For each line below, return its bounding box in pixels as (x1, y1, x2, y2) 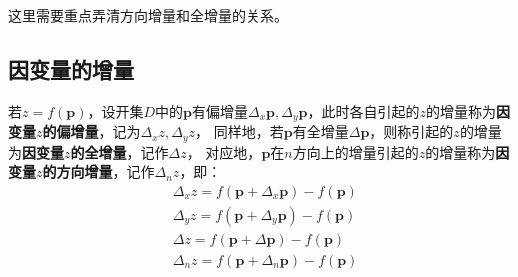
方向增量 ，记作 (56, 161, 155, 182)
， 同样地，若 (195, 121, 284, 142)
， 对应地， (186, 141, 262, 162)
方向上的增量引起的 (292, 141, 419, 162)
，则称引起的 (369, 121, 454, 142)
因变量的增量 (8, 53, 134, 84)
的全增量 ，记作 (70, 141, 169, 162)
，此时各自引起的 (307, 100, 420, 121)
